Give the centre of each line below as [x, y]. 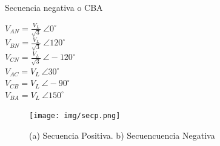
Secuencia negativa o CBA [54, 7]
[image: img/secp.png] [75, 116]
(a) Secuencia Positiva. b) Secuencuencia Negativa [122, 135]
